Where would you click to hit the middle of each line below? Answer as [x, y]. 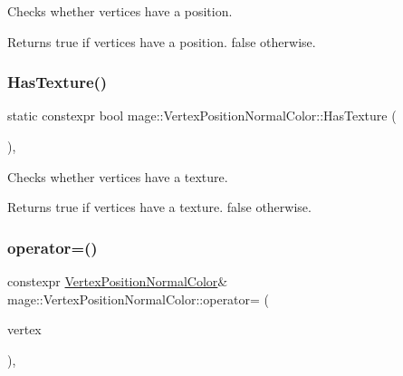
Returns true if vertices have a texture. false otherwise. [159, 207]
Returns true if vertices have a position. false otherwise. [162, 41]
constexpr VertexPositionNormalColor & [118, 281]
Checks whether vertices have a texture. [118, 176]
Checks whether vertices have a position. [120, 11]
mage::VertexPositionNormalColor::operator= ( [139, 299]
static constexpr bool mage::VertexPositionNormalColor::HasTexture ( [202, 116]
